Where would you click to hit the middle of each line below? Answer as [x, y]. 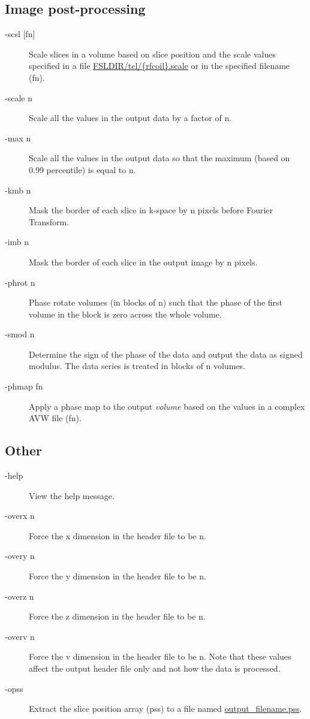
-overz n [19, 596]
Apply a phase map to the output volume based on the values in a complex [167, 406]
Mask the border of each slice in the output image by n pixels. [143, 262]
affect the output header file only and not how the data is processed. [155, 668]
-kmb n [18, 190]
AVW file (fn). [55, 418]
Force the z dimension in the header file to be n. [117, 616]
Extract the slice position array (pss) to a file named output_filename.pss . [165, 709]
